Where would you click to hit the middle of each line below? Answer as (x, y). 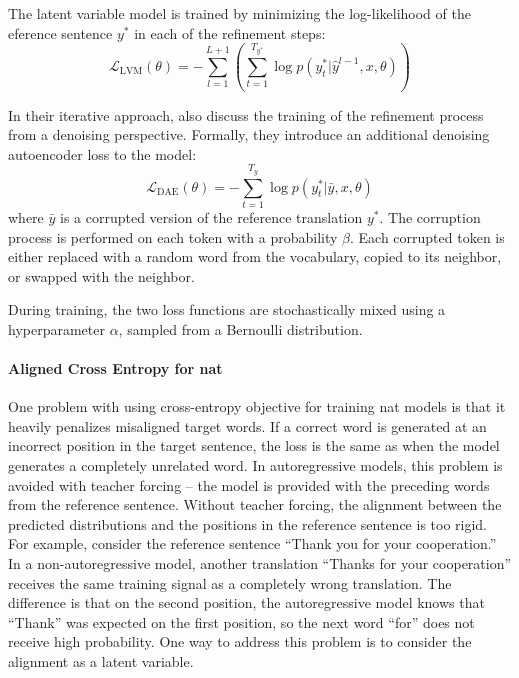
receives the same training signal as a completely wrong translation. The (230, 582)
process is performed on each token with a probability (173, 236)
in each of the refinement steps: (230, 32)
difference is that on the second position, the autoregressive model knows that (246, 602)
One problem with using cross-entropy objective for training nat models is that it (257, 406)
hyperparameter (56, 328)
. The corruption (430, 216)
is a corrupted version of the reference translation (211, 216)
